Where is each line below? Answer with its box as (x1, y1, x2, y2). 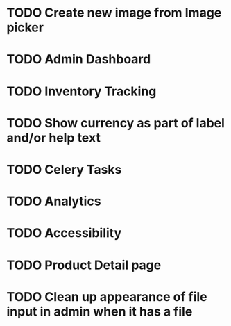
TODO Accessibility (6, 225, 122, 241)
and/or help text (6, 130, 101, 145)
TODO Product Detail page (6, 257, 162, 272)
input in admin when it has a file (6, 304, 193, 319)
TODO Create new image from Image (6, 5, 222, 21)
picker (6, 19, 44, 35)
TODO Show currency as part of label (6, 115, 225, 131)
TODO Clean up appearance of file (6, 288, 207, 304)
